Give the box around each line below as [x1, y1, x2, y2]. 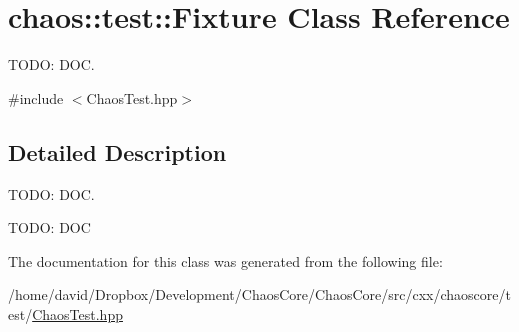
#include [8, 87, 64, 108]
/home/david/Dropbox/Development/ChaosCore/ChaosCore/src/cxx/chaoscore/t [8, 284, 511, 305]
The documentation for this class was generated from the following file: [8, 250, 443, 271]
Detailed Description [8, 136, 227, 167]
